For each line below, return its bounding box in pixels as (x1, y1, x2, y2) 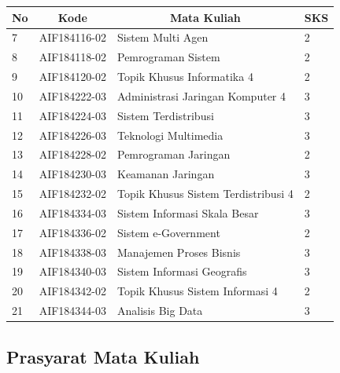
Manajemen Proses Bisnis (117, 243, 241, 260)
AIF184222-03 (39, 87, 107, 104)
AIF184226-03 (39, 126, 107, 143)
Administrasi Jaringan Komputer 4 (117, 87, 286, 104)
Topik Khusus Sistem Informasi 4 (117, 283, 278, 299)
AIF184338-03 (39, 243, 107, 260)
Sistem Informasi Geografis (117, 263, 247, 280)
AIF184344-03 (39, 302, 107, 319)
